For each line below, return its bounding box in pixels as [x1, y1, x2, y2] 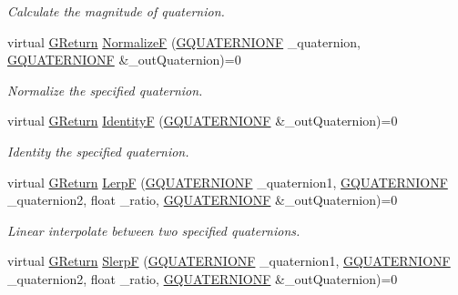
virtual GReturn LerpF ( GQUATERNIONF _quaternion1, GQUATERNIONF [7, 172, 448, 191]
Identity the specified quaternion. [7, 141, 189, 160]
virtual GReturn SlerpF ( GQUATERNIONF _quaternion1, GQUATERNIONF [7, 251, 451, 270]
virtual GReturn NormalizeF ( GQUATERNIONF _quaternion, [7, 32, 361, 51]
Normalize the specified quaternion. [7, 80, 203, 99]
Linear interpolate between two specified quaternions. [7, 220, 300, 239]
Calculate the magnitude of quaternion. [7, 2, 225, 20]
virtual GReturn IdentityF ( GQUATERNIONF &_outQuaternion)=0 [7, 111, 398, 130]
